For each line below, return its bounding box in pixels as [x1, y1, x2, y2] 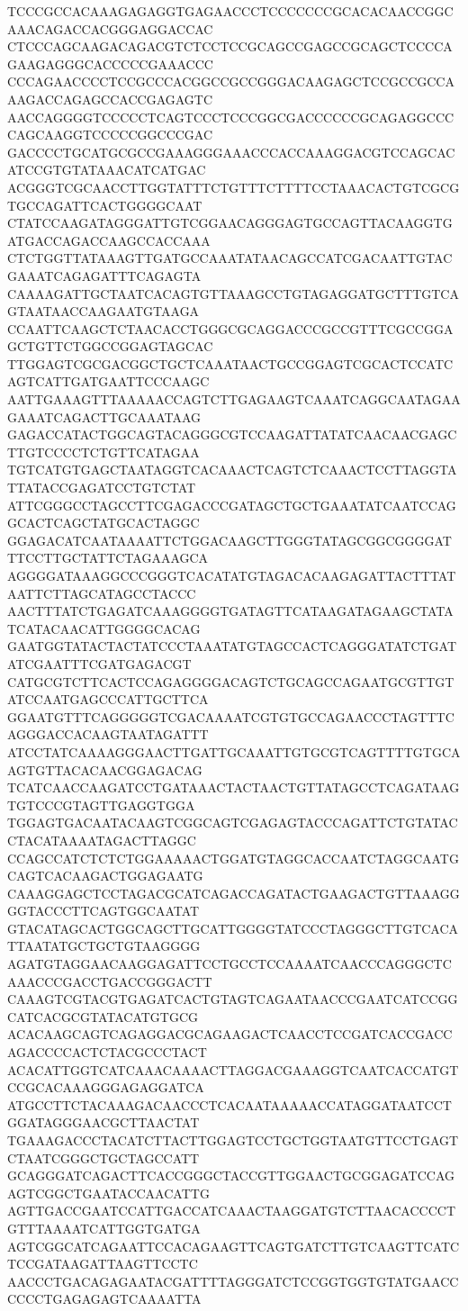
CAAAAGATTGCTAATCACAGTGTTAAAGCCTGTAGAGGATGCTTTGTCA [7, 284, 459, 303]
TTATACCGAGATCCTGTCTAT [7, 478, 196, 497]
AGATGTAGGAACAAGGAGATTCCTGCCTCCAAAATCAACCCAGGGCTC [7, 954, 452, 973]
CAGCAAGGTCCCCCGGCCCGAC [7, 125, 213, 144]
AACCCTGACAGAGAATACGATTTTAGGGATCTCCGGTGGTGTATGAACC [7, 1271, 459, 1290]
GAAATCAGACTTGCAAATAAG [7, 407, 202, 426]
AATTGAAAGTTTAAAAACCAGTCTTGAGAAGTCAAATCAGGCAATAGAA [7, 390, 461, 409]
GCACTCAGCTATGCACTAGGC [7, 513, 200, 532]
